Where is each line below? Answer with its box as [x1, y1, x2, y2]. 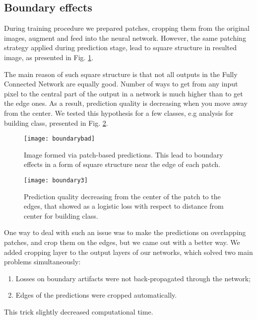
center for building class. [24, 210, 98, 221]
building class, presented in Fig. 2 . [4, 117, 108, 128]
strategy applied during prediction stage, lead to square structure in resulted [4, 42, 237, 53]
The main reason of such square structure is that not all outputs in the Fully [4, 69, 238, 79]
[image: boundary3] [24, 176, 88, 184]
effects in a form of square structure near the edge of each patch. [24, 159, 220, 169]
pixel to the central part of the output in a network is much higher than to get [4, 88, 243, 98]
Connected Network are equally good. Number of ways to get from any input [4, 79, 238, 89]
